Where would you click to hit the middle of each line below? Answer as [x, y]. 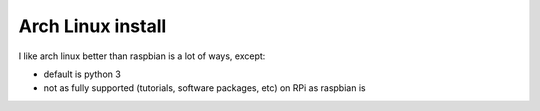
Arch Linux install [92, 26]
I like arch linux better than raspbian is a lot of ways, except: [142, 56]
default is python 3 [82, 74]
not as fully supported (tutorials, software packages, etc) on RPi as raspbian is [204, 88]
